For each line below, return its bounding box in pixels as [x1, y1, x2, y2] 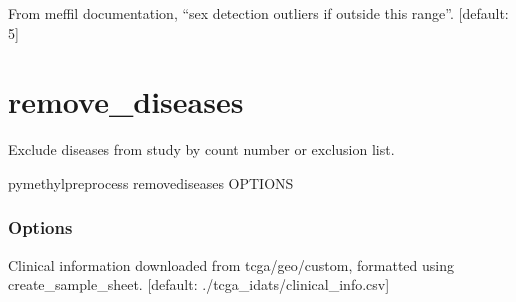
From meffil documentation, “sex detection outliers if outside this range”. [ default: [8, 3, 509, 23]
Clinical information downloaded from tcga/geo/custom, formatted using [8, 254, 454, 275]
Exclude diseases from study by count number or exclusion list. [8, 139, 395, 160]
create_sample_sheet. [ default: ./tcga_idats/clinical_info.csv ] [8, 274, 390, 295]
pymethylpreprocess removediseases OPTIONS [8, 172, 294, 193]
